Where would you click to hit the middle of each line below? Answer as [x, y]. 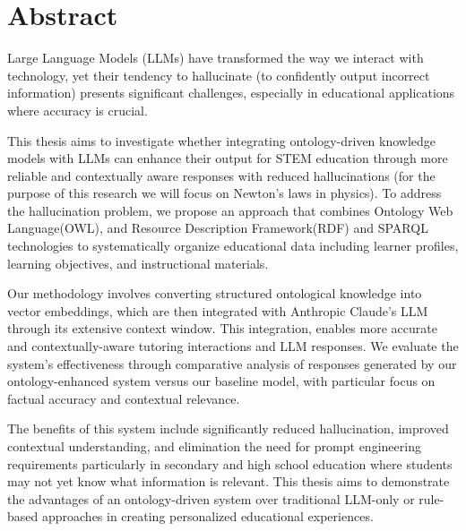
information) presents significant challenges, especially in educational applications [231, 93]
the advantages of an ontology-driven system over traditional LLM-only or [211, 498]
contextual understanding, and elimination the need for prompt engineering [214, 446]
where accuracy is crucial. [78, 110]
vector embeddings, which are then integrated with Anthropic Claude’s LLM [218, 310]
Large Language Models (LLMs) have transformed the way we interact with [216, 58]
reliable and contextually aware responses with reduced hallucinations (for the [221, 175]
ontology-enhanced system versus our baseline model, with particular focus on [221, 381]
